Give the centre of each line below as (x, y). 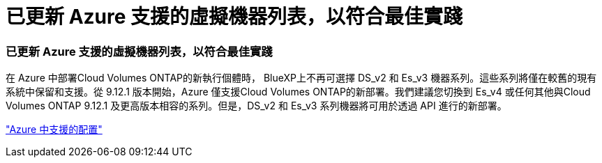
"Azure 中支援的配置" (54, 130)
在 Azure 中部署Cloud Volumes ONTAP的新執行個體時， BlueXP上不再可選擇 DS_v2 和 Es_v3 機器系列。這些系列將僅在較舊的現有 (301, 78)
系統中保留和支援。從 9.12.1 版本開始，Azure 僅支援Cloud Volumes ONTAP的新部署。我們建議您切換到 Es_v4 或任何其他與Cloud (298, 92)
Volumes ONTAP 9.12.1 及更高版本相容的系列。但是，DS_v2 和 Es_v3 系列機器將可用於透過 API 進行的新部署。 (256, 106)
